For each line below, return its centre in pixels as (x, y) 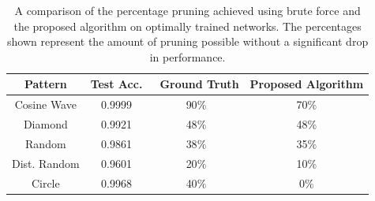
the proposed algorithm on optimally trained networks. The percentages (187, 26)
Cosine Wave (45, 104)
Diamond (45, 124)
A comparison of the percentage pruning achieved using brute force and (187, 10)
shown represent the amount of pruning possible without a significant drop (188, 41)
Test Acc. (116, 84)
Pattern (45, 84)
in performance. (187, 56)
